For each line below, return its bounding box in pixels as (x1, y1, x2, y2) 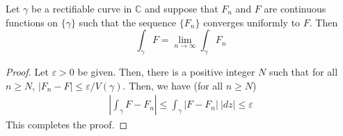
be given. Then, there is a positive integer (77, 64, 255, 78)
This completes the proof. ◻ (6, 117, 128, 132)
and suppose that (145, 1, 218, 15)
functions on (6, 15, 58, 29)
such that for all (269, 64, 338, 78)
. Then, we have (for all (122, 78, 223, 92)
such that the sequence (79, 15, 177, 29)
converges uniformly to (203, 15, 301, 29)
